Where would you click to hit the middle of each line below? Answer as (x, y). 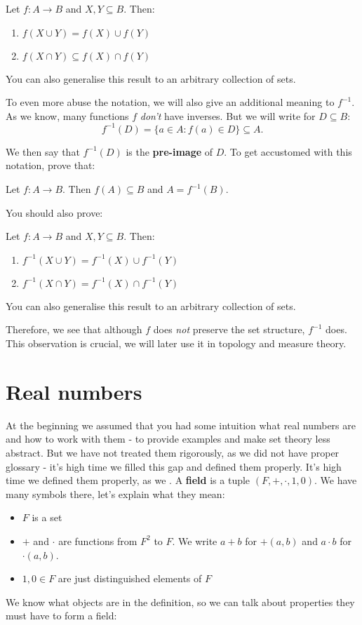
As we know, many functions (67, 115)
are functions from (98, 540)
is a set (47, 517)
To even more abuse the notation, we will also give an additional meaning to (170, 102)
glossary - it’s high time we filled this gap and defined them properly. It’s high (174, 466)
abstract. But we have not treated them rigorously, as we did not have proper (173, 452)
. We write (195, 540)
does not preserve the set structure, (229, 329)
